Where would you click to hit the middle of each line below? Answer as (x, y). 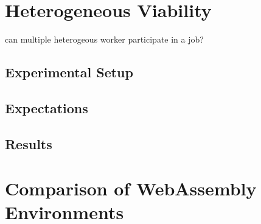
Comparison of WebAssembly (131, 188)
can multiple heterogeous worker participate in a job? (104, 39)
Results (29, 143)
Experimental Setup (69, 72)
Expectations (47, 107)
